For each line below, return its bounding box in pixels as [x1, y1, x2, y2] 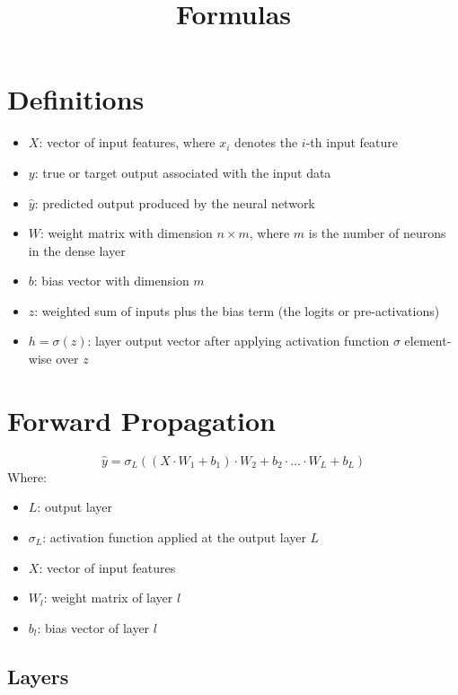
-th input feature [305, 133, 399, 152]
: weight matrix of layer [43, 588, 173, 607]
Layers [7, 662, 69, 690]
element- [404, 331, 452, 350]
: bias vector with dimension [33, 271, 189, 290]
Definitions [7, 81, 145, 118]
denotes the [234, 133, 298, 152]
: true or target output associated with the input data [34, 163, 331, 181]
